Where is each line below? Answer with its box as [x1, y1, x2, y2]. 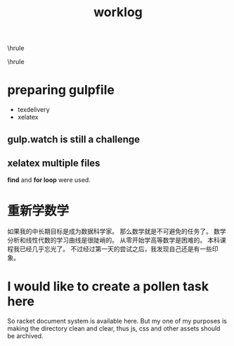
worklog [93, 4, 143, 20]
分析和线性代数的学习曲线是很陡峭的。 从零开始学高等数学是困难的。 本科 [7, 236, 220, 245]
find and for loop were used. [7, 176, 91, 184]
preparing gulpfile [7, 82, 115, 98]
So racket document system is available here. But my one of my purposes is [7, 317, 227, 326]
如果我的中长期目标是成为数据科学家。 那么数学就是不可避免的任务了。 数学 [7, 227, 226, 236]
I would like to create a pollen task [7, 278, 209, 295]
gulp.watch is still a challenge [7, 133, 141, 145]
